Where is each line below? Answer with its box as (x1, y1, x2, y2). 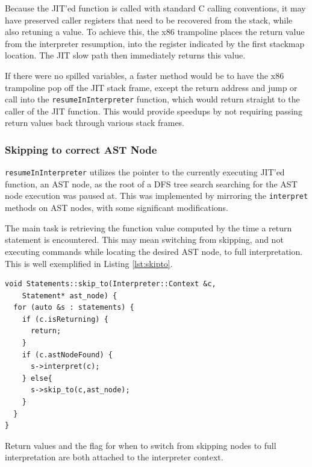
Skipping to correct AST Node (5, 142, 157, 157)
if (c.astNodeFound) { (22, 350, 113, 359)
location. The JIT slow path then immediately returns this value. (5, 49, 246, 61)
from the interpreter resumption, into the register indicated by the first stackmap (5, 37, 305, 49)
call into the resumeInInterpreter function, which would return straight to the (5, 93, 300, 105)
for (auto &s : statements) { (13, 303, 134, 312)
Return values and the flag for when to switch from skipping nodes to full (5, 439, 276, 451)
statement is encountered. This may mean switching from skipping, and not (5, 233, 284, 246)
